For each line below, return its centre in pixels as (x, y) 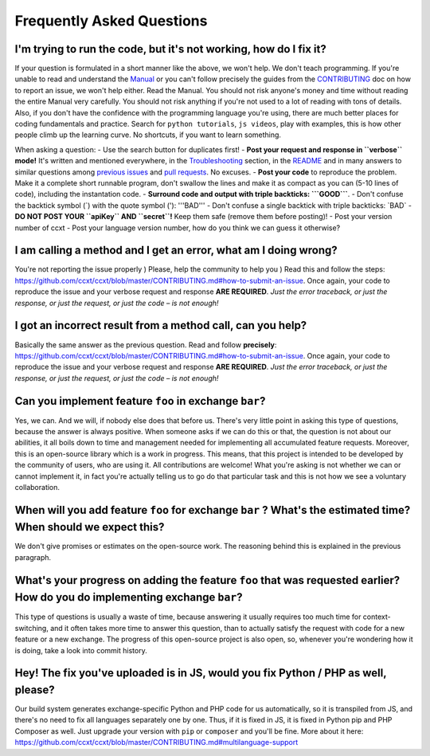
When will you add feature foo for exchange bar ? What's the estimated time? (213, 510)
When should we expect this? (90, 527)
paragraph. (33, 557)
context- (377, 617)
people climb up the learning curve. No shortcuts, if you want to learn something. (148, 135)
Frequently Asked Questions (111, 21)
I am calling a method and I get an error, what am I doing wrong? (176, 251)
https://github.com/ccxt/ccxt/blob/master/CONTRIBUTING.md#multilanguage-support (156, 742)
